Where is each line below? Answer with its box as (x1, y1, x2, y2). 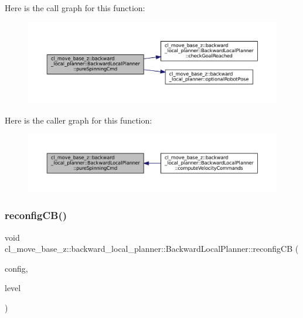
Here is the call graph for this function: (5, 2, 145, 13)
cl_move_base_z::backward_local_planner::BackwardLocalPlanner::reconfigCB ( (5, 242, 299, 255)
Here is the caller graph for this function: (5, 114, 152, 126)
